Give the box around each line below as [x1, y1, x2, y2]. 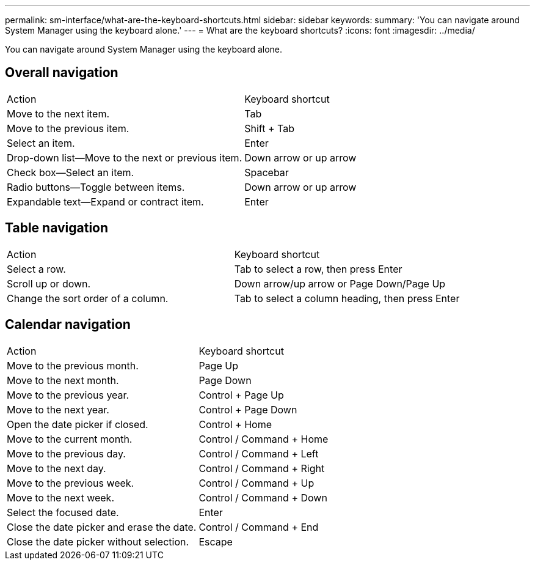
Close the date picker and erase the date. [7, 520, 197, 533]
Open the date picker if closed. [7, 418, 148, 430]
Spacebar [244, 166, 289, 179]
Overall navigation [5, 65, 118, 81]
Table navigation [5, 220, 109, 236]
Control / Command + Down [198, 491, 327, 504]
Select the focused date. [7, 506, 119, 519]
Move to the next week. [7, 491, 114, 504]
